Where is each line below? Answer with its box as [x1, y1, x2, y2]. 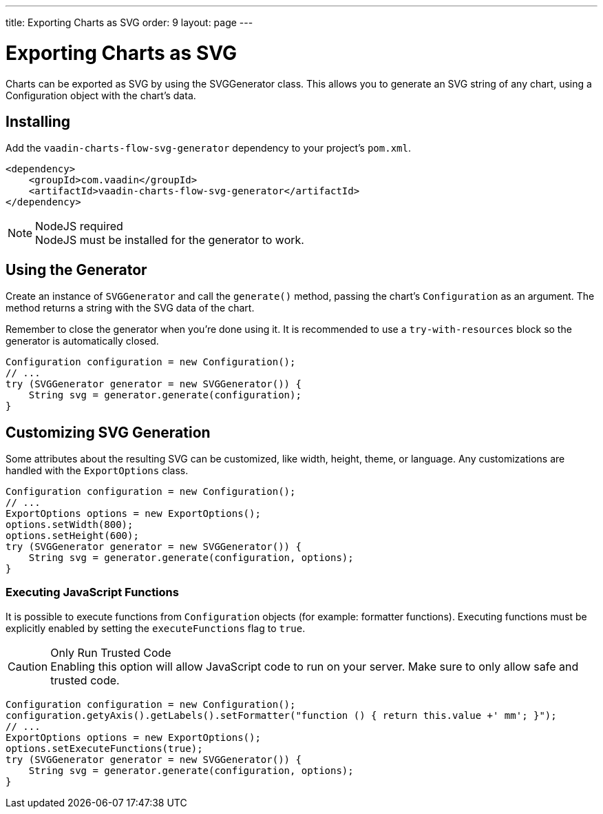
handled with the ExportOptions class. [6, 465, 189, 477]
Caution [8, 659, 48, 673]
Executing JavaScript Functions [6, 585, 179, 600]
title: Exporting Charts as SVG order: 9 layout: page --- [6, 17, 253, 28]
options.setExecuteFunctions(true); [6, 742, 203, 754]
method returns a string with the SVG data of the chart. [6, 302, 255, 314]
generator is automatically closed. [6, 335, 159, 347]
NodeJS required [35, 219, 123, 234]
